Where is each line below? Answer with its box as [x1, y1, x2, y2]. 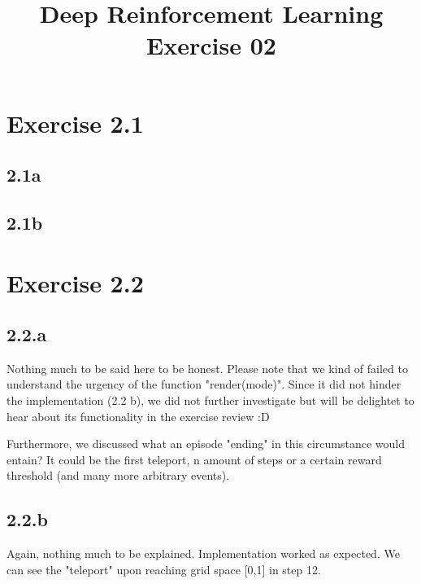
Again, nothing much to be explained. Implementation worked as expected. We [7, 545, 400, 562]
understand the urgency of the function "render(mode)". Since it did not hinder [7, 375, 401, 393]
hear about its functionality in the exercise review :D [7, 407, 270, 424]
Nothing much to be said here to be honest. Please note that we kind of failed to [7, 359, 408, 376]
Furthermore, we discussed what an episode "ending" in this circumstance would [7, 435, 405, 452]
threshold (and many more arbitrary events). [7, 467, 230, 484]
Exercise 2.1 [7, 106, 144, 139]
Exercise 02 [146, 29, 276, 62]
